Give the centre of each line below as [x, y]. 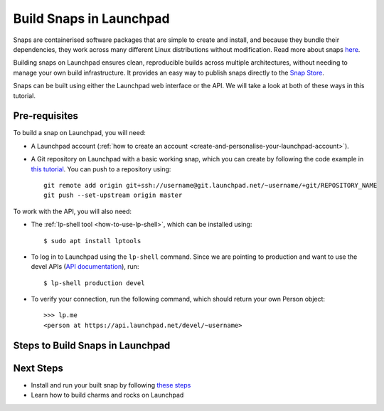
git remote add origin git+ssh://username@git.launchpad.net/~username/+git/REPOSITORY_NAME [210, 185]
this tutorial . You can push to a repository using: [101, 169]
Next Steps [38, 368]
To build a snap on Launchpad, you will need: [79, 133]
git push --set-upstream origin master [113, 195]
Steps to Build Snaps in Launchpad [92, 345]
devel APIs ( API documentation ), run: [85, 267]
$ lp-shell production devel [94, 283]
